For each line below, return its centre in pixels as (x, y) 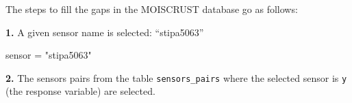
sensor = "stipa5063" (49, 55)
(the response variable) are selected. (80, 91)
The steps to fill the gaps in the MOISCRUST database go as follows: (152, 9)
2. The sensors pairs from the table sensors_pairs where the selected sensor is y (176, 77)
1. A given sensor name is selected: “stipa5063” (105, 32)
